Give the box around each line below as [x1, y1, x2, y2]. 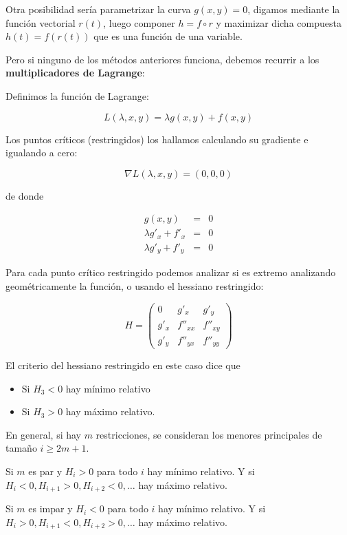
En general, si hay [5, 427, 81, 441]
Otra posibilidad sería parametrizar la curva [5, 2, 191, 16]
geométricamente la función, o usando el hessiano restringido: [5, 278, 264, 293]
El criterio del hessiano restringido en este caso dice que [5, 358, 240, 373]
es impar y [28, 501, 73, 516]
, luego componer [103, 15, 175, 30]
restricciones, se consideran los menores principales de [96, 427, 322, 441]
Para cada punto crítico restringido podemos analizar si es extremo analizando [5, 265, 336, 280]
